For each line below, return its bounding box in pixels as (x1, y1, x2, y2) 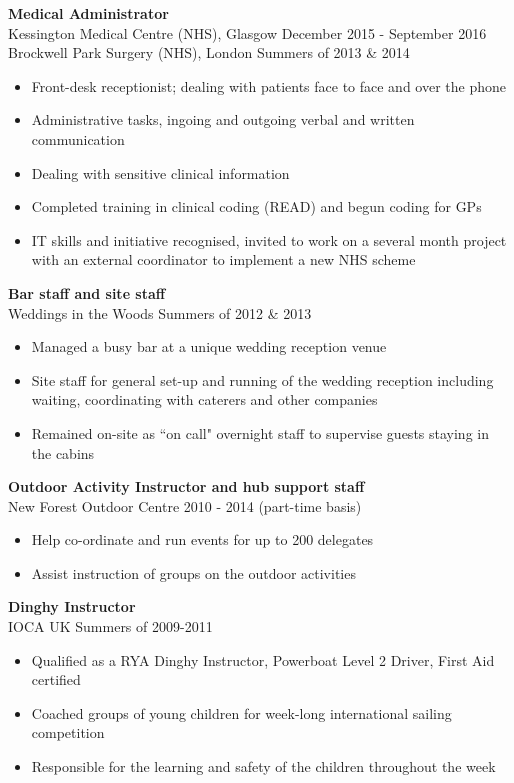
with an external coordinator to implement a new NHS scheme (31, 249, 416, 270)
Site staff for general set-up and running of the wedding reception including (31, 369, 494, 390)
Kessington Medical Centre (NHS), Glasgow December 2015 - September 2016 (8, 22, 487, 43)
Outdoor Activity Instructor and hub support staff (8, 476, 365, 497)
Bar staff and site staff (8, 282, 166, 303)
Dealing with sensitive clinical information (31, 162, 290, 183)
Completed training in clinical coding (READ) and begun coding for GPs (31, 196, 482, 217)
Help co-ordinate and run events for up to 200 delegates (31, 529, 374, 550)
